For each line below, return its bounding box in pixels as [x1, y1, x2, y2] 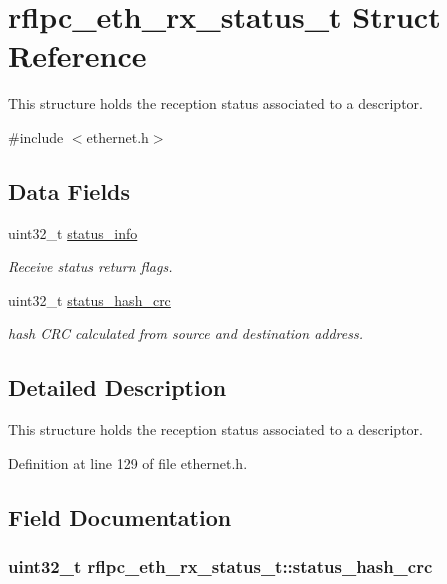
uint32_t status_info [8, 222, 138, 243]
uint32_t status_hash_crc [8, 289, 171, 310]
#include [8, 126, 64, 147]
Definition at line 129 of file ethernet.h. [8, 452, 248, 473]
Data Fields [8, 175, 131, 206]
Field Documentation [8, 501, 232, 532]
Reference [8, 35, 147, 76]
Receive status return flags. [8, 256, 173, 277]
